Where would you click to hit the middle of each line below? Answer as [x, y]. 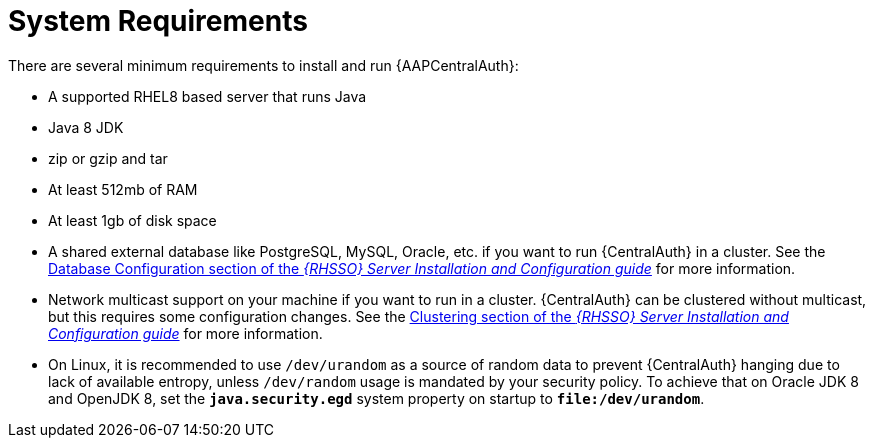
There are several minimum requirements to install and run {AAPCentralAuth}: [263, 65]
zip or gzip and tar [108, 158]
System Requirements [158, 21]
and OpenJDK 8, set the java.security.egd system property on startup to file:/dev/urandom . [376, 398]
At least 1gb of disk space [132, 220]
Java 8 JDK [86, 127]
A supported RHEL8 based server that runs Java [207, 96]
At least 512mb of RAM [123, 189]
